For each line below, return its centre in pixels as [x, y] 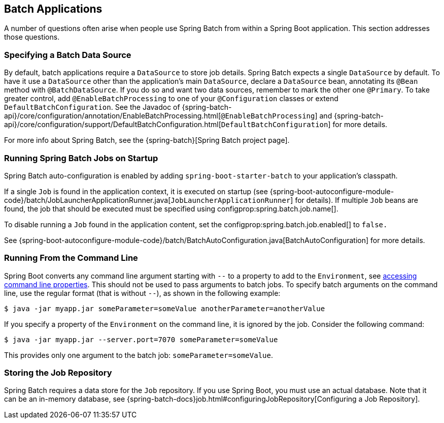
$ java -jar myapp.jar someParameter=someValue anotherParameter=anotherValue [165, 308]
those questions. [32, 37]
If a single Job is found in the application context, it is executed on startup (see [136, 191]
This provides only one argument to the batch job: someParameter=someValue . [139, 355]
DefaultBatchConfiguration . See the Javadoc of [92, 107]
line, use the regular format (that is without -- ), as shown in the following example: [142, 293]
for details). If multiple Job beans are [356, 200]
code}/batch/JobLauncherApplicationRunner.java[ [88, 200]
